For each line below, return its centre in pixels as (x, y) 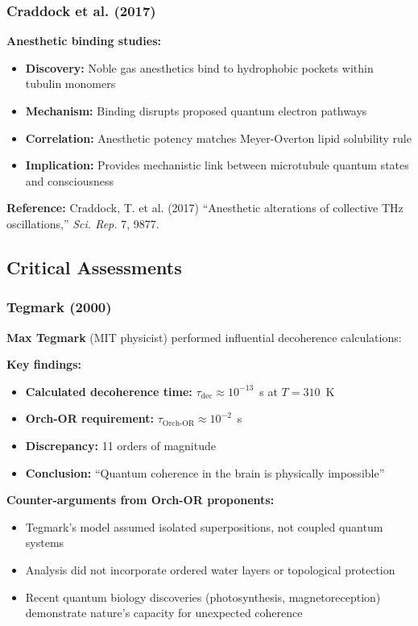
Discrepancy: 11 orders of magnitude (120, 445)
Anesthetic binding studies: (84, 41)
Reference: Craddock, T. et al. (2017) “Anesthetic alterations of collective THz (205, 208)
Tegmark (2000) (59, 307)
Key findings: (44, 364)
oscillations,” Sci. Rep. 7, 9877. (83, 223)
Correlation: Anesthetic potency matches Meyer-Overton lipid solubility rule (218, 138)
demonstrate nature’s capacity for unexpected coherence (164, 613)
